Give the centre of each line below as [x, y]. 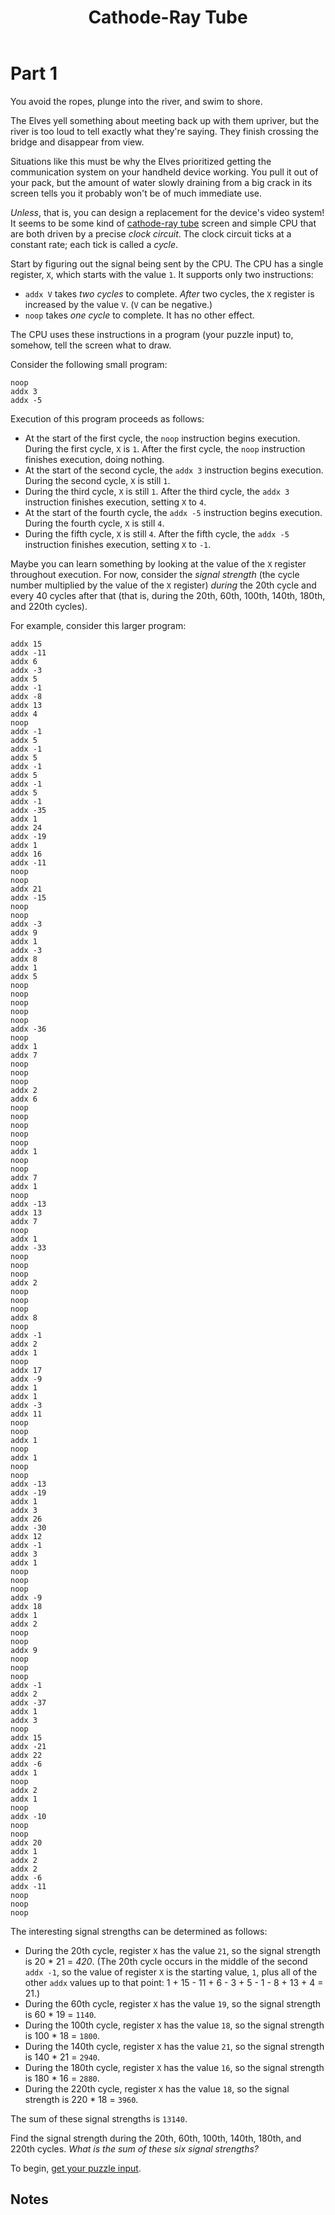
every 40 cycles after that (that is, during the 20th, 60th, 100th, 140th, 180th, [168, 595]
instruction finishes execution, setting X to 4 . [115, 502]
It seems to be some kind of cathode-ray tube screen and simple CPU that [163, 223]
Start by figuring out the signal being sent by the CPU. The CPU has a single [167, 263]
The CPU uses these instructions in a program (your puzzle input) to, [152, 334]
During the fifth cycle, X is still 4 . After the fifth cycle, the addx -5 [157, 533]
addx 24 [26, 827]
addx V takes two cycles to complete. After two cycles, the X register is [169, 293]
